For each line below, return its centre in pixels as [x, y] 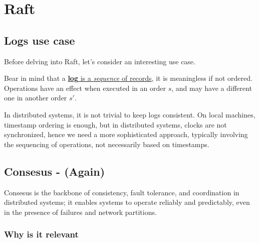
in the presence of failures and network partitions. [80, 212]
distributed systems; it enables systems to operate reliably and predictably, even [127, 202]
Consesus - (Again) [55, 171]
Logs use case [40, 40]
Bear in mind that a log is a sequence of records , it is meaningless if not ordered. [128, 78]
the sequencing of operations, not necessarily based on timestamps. [107, 144]
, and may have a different [212, 88]
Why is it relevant [41, 234]
